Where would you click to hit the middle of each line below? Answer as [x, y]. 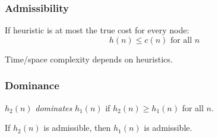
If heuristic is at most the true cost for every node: [97, 30]
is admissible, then [77, 128]
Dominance [32, 85]
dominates [54, 107]
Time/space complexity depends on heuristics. [89, 59]
